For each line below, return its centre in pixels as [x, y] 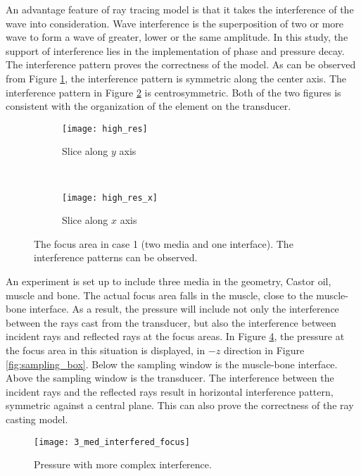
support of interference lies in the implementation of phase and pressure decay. [175, 50]
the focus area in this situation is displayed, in [106, 350]
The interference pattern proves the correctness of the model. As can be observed [181, 64]
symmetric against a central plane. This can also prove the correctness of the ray [180, 405]
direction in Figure [264, 350]
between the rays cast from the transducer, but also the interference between [171, 322]
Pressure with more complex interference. [123, 464]
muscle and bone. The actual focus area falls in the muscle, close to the [159, 295]
